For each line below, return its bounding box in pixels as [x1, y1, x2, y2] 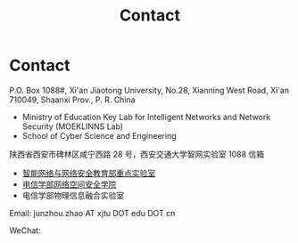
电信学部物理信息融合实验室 [21, 190, 125, 200]
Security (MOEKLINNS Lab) [21, 121, 123, 132]
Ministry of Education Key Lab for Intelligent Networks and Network [21, 111, 271, 122]
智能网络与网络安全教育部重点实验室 [21, 167, 156, 178]
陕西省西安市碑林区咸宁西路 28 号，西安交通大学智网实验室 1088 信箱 [9, 149, 265, 159]
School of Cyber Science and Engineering [21, 130, 177, 141]
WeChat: [9, 224, 42, 236]
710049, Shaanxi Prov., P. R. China [9, 94, 136, 105]
